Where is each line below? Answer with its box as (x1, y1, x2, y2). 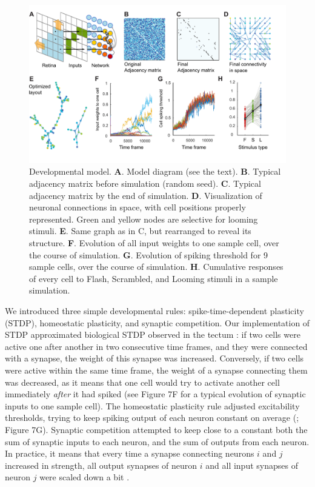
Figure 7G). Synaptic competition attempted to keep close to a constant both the (5, 423, 308, 435)
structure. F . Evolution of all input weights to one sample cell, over (29, 237, 279, 249)
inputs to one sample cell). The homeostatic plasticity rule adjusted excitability (5, 399, 300, 412)
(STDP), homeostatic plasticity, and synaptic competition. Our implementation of (5, 316, 310, 329)
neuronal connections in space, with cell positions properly (29, 201, 246, 213)
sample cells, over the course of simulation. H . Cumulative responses (29, 260, 283, 273)
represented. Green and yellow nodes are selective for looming (29, 212, 258, 225)
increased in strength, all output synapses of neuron (5, 458, 197, 471)
